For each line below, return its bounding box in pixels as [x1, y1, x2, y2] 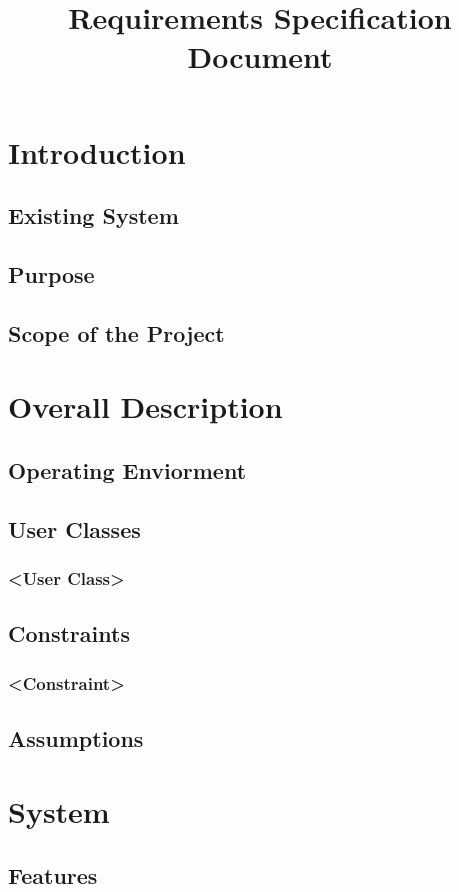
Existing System [8, 200, 179, 231]
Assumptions [8, 722, 144, 753]
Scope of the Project [8, 317, 225, 348]
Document [187, 36, 333, 77]
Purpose [8, 258, 95, 289]
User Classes [8, 513, 141, 544]
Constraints [8, 618, 130, 649]
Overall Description [8, 386, 283, 427]
